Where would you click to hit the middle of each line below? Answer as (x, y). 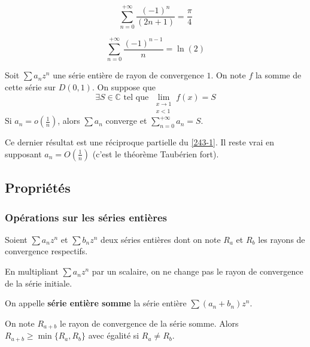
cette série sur (30, 87)
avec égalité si (114, 335)
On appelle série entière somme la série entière (96, 303)
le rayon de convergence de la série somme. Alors (149, 323)
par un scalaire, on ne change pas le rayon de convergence (197, 271)
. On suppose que (124, 87)
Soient (16, 239)
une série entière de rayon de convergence (128, 75)
